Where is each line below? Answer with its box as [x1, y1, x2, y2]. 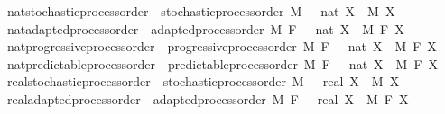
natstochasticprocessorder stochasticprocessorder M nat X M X [6, 2, 395, 20]
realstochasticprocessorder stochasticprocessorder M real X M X [6, 72, 400, 91]
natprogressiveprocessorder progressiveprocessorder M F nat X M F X [6, 37, 437, 56]
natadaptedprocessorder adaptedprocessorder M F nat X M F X [6, 19, 404, 38]
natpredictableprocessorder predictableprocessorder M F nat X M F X [6, 54, 439, 73]
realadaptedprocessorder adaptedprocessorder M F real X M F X [6, 89, 409, 108]
